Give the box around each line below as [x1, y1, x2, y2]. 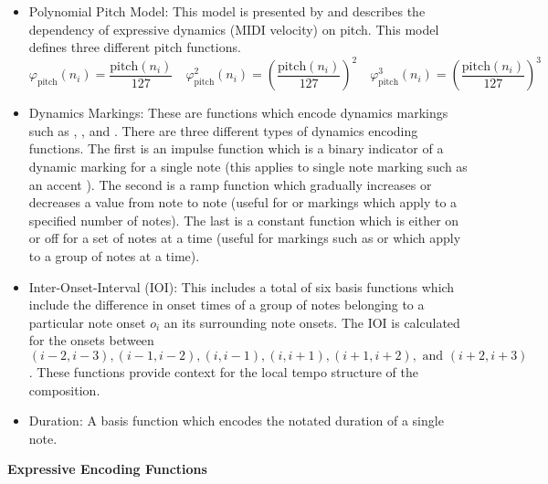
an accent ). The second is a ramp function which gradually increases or [28, 174, 432, 194]
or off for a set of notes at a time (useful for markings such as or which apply [28, 228, 461, 247]
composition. [28, 380, 100, 399]
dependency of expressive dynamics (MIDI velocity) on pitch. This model [28, 19, 439, 38]
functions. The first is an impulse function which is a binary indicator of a [28, 139, 444, 158]
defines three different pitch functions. [28, 37, 241, 57]
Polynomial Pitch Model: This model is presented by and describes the [28, 2, 426, 20]
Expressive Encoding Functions [7, 459, 207, 479]
